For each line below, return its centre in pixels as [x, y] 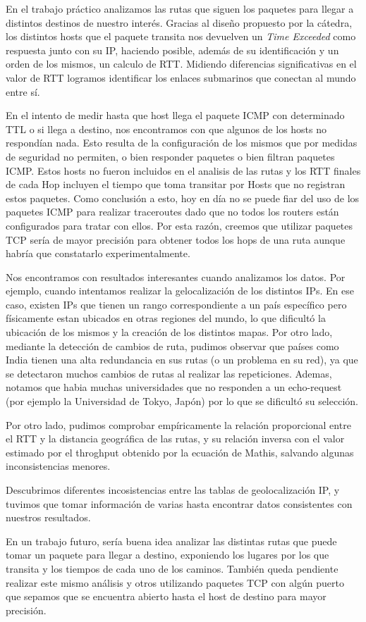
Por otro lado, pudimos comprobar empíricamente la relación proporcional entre [178, 424]
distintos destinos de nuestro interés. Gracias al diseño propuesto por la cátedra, [179, 22]
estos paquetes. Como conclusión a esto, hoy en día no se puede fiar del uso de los [183, 198]
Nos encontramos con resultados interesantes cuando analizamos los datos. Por [176, 276]
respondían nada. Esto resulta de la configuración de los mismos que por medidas [182, 143]
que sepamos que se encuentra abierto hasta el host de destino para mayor [166, 596]
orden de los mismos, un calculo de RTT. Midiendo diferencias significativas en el [181, 64]
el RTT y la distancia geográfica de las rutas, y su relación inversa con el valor [175, 438]
